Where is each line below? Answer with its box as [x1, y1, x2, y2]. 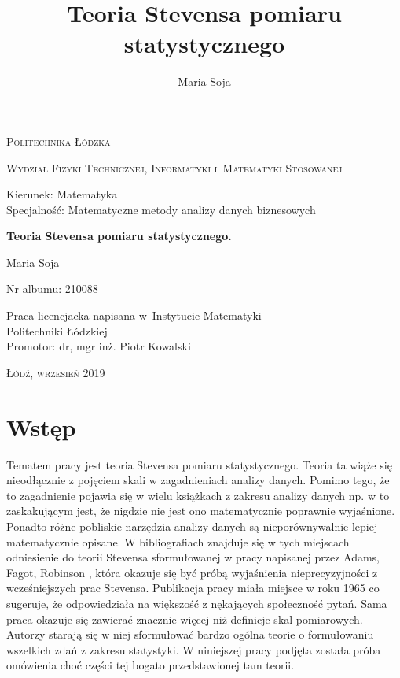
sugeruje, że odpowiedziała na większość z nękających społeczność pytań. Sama [6, 595, 387, 611]
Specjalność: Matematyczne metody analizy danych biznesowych [6, 201, 316, 217]
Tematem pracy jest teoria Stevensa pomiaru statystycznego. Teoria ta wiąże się [6, 456, 392, 472]
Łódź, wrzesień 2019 [6, 364, 105, 380]
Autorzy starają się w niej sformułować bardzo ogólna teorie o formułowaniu [6, 626, 374, 643]
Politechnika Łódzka [6, 132, 111, 149]
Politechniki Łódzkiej [6, 322, 108, 339]
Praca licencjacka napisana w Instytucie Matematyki [6, 307, 262, 324]
